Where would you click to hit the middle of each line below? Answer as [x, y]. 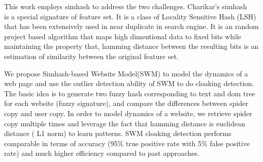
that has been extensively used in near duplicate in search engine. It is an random [131, 26]
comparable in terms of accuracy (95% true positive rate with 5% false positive [127, 143]
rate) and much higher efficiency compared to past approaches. [102, 153]
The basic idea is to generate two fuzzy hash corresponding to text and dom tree [130, 93]
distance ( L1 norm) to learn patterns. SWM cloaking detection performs [118, 133]
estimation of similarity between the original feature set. [91, 56]
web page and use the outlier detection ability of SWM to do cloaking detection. [129, 83]
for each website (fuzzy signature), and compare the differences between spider [126, 103]
